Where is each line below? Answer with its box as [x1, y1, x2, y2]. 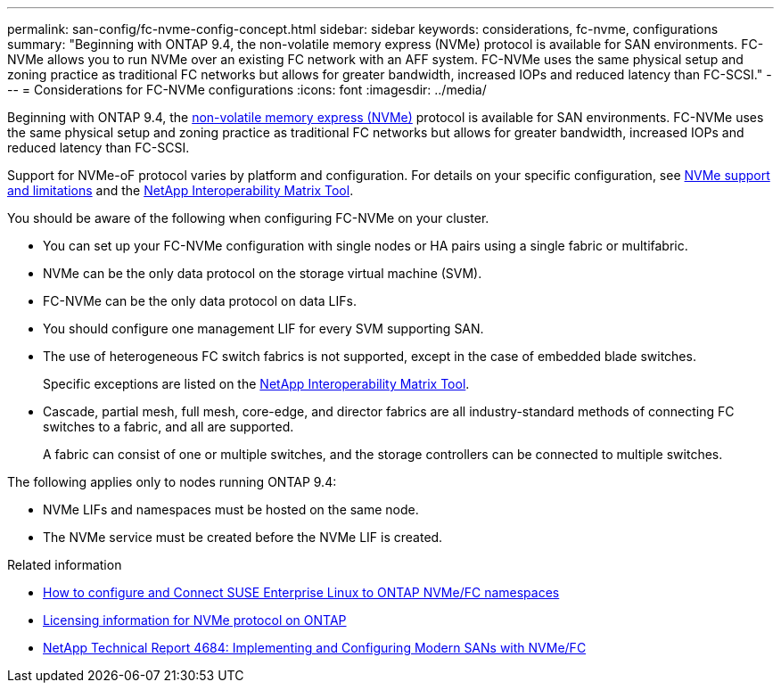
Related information [7, 557, 122, 572]
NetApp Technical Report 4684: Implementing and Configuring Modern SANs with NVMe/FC [43, 640, 587, 655]
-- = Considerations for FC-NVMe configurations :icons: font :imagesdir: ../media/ [7, 82, 487, 97]
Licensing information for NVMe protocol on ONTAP [43, 612, 347, 628]
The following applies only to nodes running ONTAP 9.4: [7, 474, 337, 489]
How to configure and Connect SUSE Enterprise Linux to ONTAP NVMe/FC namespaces [43, 585, 560, 600]
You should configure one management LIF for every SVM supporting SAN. [43, 321, 484, 336]
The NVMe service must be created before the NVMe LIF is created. [43, 530, 443, 545]
